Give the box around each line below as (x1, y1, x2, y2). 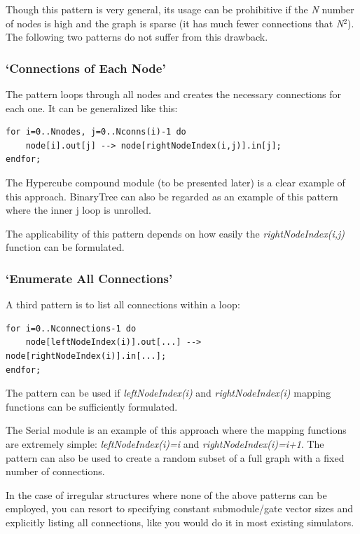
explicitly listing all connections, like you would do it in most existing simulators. (6, 514, 354, 529)
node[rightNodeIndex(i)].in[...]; (6, 350, 167, 361)
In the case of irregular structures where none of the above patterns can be (6, 487, 327, 502)
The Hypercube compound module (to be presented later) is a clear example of (6, 174, 345, 189)
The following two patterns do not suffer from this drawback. (6, 29, 268, 44)
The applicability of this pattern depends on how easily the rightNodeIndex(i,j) (6, 226, 345, 240)
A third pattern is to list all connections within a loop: (6, 297, 240, 312)
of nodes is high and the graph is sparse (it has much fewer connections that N (6, 15, 344, 30)
